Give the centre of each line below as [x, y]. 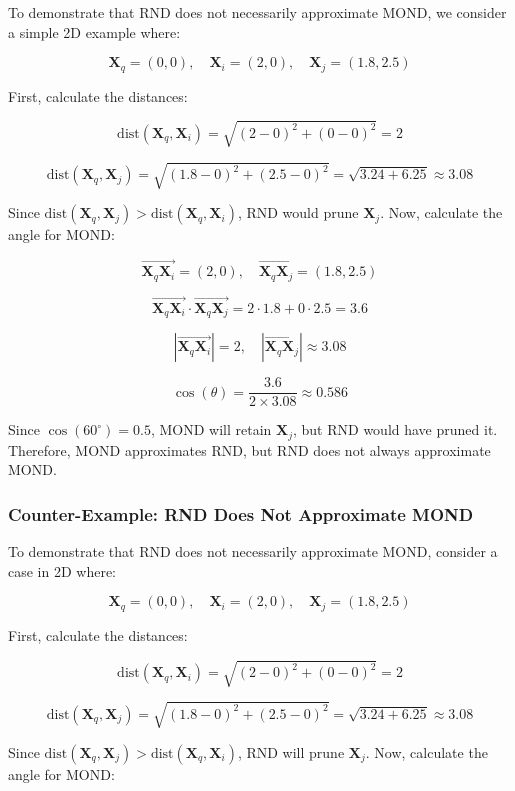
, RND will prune [291, 751]
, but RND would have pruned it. [395, 429]
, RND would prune [298, 212]
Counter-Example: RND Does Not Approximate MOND [241, 513]
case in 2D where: [62, 570]
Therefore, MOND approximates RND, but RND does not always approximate [249, 449]
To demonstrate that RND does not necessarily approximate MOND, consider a [253, 551]
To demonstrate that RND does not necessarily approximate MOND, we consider [257, 12]
